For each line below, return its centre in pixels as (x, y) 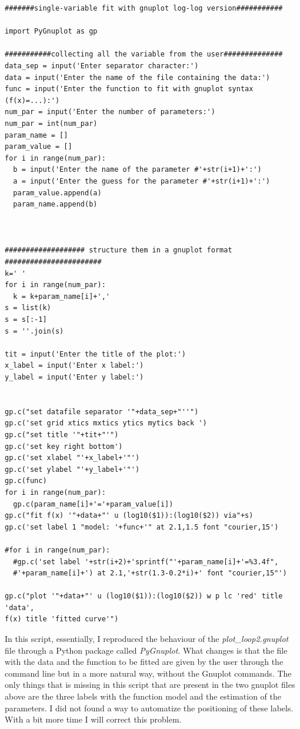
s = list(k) (28, 308)
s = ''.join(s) (34, 331)
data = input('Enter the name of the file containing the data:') (138, 77)
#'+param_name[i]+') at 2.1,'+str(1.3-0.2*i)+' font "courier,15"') (150, 573)
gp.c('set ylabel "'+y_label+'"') (72, 469)
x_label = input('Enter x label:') (74, 366)
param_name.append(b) (55, 204)
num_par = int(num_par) (51, 123)
